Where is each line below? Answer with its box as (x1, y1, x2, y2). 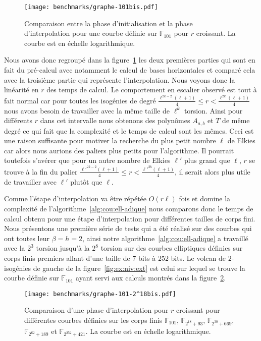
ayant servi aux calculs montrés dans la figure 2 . (76, 272, 226, 283)
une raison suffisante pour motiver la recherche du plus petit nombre (4, 135, 216, 146)
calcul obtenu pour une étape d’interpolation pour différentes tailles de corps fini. (4, 213, 255, 223)
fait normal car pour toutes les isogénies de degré (4, 95, 156, 105)
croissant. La (196, 28, 236, 38)
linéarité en (4, 84, 39, 95)
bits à (138, 252, 156, 263)
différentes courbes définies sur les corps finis (24, 314, 163, 325)
